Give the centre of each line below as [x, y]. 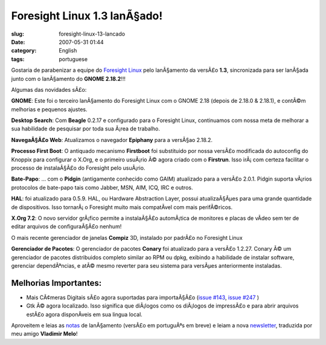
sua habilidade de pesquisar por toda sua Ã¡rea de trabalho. [85, 129]
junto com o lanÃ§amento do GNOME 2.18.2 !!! [69, 79]
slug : [18, 34]
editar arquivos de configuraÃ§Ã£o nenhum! [66, 227]
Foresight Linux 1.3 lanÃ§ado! [87, 16]
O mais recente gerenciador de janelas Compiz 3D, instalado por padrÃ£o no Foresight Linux [127, 237]
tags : [18, 59]
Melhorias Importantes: [56, 283]
